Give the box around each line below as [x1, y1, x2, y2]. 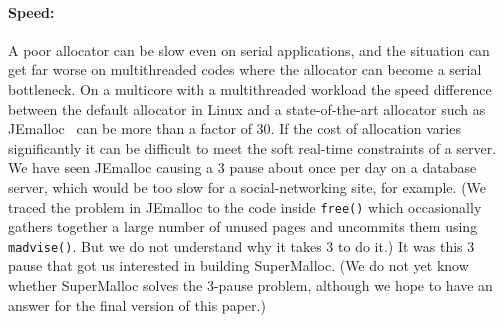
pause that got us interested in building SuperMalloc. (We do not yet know [8, 255, 469, 276]
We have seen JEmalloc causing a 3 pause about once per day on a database [8, 157, 477, 178]
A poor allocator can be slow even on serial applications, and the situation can [8, 39, 490, 60]
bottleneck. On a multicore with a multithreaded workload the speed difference [8, 78, 492, 99]
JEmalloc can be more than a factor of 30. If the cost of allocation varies [8, 118, 461, 139]
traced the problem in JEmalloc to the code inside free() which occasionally [8, 196, 482, 217]
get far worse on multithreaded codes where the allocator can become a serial [8, 59, 482, 80]
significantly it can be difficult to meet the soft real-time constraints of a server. [8, 137, 497, 158]
